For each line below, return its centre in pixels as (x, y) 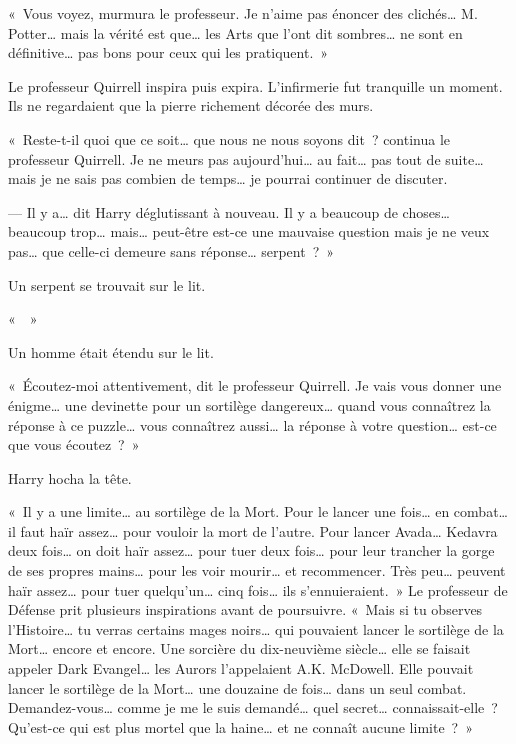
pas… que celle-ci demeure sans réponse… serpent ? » (171, 250)
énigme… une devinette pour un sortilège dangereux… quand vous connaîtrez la (249, 404)
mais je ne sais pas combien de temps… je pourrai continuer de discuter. (228, 178)
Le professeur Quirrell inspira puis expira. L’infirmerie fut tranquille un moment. (255, 85)
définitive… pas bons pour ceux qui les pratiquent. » (168, 52)
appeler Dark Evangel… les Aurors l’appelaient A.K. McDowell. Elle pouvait (241, 668)
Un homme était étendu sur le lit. (111, 351)
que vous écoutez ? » (74, 444)
